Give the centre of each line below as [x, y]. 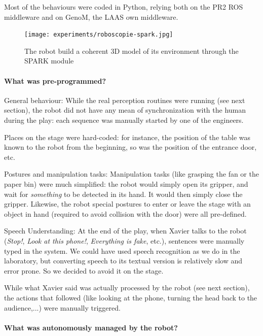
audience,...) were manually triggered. [62, 307]
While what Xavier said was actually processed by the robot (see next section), [127, 288]
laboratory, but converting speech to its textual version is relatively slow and [123, 261]
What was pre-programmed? [55, 80]
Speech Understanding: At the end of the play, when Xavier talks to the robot [125, 231]
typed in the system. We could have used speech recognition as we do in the [122, 250]
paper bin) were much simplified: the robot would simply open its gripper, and [126, 183]
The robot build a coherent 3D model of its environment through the [131, 51]
